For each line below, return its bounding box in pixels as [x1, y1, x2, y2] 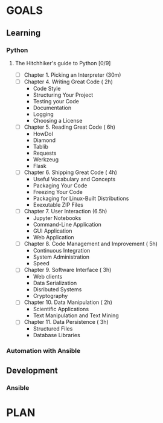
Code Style [33, 85, 62, 92]
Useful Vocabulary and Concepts [33, 176, 116, 183]
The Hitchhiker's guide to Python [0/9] [14, 59, 111, 66]
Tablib [33, 143, 49, 150]
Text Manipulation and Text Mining [33, 312, 119, 319]
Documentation [33, 104, 72, 111]
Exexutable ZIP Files [33, 201, 83, 208]
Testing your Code [33, 98, 80, 105]
